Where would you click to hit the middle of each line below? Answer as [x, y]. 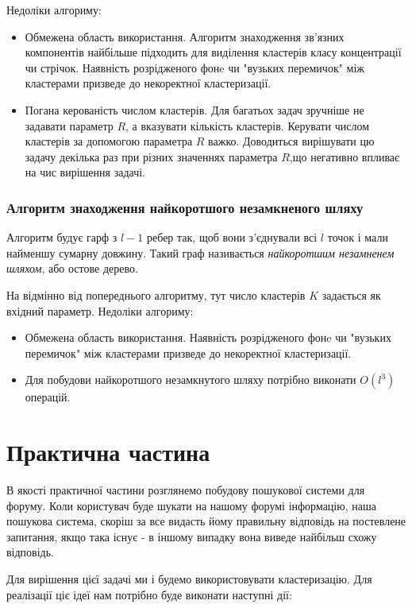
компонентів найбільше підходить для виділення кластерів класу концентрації [213, 52]
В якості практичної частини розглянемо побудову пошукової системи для [186, 490]
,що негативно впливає [345, 156]
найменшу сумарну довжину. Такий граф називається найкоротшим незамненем [200, 252]
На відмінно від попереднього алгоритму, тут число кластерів [156, 294]
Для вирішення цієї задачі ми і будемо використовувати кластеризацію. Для [189, 579]
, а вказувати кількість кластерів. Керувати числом [248, 125]
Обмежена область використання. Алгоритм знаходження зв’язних [185, 36]
